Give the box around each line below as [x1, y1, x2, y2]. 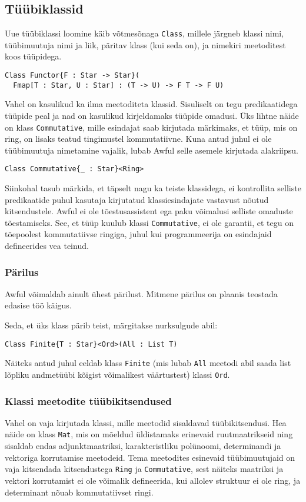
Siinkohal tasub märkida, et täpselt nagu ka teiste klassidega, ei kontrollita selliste [5, 182, 301, 194]
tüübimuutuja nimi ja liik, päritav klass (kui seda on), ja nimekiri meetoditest [5, 38, 286, 51]
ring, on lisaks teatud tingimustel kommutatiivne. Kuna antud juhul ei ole [5, 132, 272, 145]
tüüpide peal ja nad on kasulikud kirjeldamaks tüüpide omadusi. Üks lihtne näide [5, 109, 299, 121]
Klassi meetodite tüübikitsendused [5, 393, 172, 408]
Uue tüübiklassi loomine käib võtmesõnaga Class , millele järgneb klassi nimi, [5, 27, 284, 39]
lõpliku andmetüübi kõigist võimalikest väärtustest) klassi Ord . [5, 368, 230, 380]
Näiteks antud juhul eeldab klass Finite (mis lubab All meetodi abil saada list [5, 357, 291, 369]
